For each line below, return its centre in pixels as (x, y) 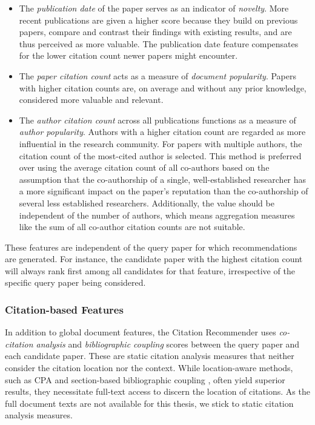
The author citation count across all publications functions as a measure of (157, 120)
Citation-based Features (64, 309)
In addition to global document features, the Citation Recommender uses (141, 332)
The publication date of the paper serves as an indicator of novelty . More (154, 8)
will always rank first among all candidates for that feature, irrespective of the (150, 270)
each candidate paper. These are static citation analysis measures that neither (150, 356)
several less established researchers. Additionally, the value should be (147, 203)
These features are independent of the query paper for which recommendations (151, 247)
